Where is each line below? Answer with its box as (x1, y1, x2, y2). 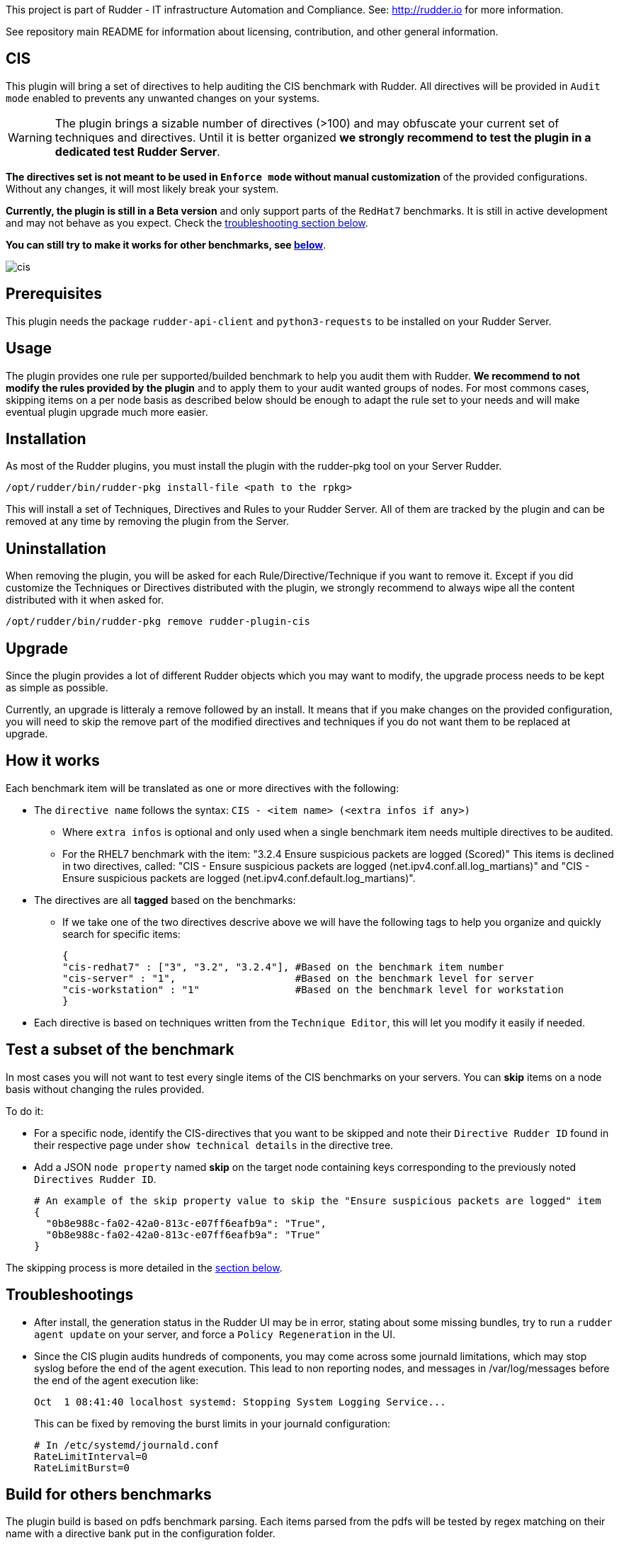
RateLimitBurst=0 (34, 1461, 130, 1473)
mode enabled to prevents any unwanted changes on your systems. (6, 91, 320, 104)
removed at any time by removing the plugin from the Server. (6, 515, 290, 528)
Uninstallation (6, 539, 106, 558)
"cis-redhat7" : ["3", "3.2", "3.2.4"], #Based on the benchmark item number (62, 961, 504, 973)
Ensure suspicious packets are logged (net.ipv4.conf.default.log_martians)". (62, 871, 416, 884)
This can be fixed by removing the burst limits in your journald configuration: (34, 1417, 390, 1430)
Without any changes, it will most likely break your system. (6, 182, 279, 195)
